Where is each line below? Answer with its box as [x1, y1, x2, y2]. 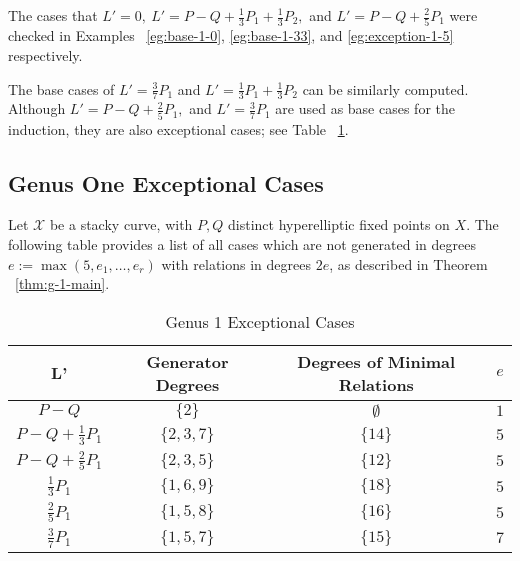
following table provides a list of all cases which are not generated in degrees [8, 234, 476, 255]
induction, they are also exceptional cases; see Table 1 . [8, 118, 349, 139]
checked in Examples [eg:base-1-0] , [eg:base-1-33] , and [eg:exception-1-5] [8, 25, 454, 46]
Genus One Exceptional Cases [8, 167, 324, 198]
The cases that [8, 5, 98, 25]
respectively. [8, 44, 83, 65]
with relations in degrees [161, 253, 311, 274]
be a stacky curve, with [49, 214, 193, 235]
